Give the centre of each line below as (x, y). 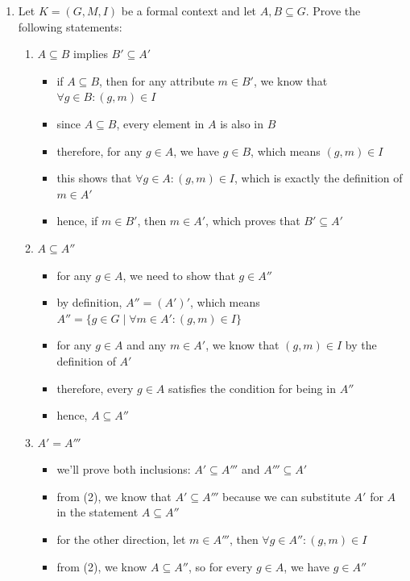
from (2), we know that (114, 496)
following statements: (70, 26)
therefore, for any (99, 150)
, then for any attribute (157, 80)
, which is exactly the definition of (319, 178)
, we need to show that (179, 275)
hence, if (77, 221)
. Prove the (333, 10)
